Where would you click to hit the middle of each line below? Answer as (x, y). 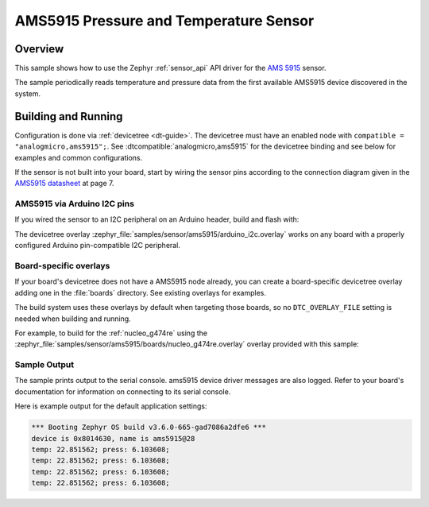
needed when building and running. (73, 319)
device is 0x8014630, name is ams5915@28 (113, 438)
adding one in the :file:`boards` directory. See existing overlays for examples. (140, 292)
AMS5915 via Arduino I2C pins (75, 204)
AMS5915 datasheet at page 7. (64, 184)
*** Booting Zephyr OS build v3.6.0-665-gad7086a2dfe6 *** (149, 428)
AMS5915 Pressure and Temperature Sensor (164, 21)
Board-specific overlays (62, 266)
